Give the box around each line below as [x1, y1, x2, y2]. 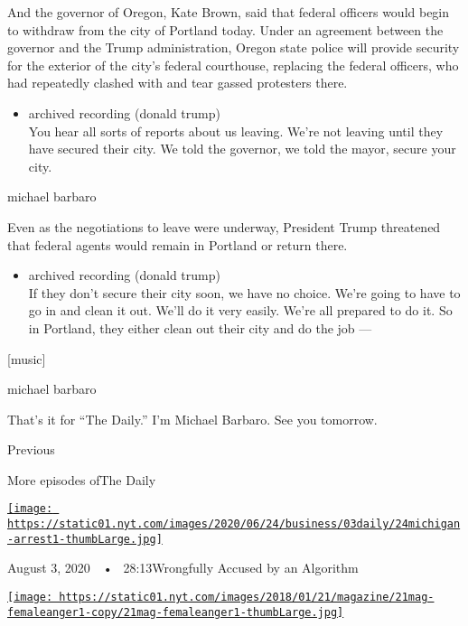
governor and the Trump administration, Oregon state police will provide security [7, 38, 460, 57]
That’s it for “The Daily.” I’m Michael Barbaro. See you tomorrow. [7, 409, 378, 428]
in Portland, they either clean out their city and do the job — [28, 318, 372, 337]
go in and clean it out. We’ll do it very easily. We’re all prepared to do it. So [28, 301, 453, 320]
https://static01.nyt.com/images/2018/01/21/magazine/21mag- [59, 591, 435, 604]
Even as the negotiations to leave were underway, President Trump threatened [7, 217, 441, 236]
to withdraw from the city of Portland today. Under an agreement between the [7, 20, 444, 39]
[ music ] [7, 349, 46, 368]
